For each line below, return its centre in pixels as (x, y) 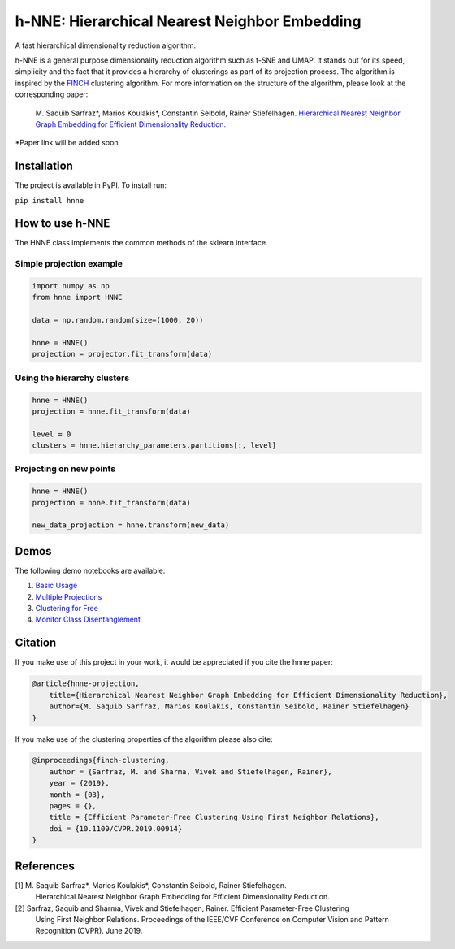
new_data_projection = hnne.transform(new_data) (131, 525)
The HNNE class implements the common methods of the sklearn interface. (141, 243)
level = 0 (52, 434)
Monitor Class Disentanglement (88, 620)
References (45, 866)
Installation (44, 166)
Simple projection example (69, 264)
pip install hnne (50, 200)
